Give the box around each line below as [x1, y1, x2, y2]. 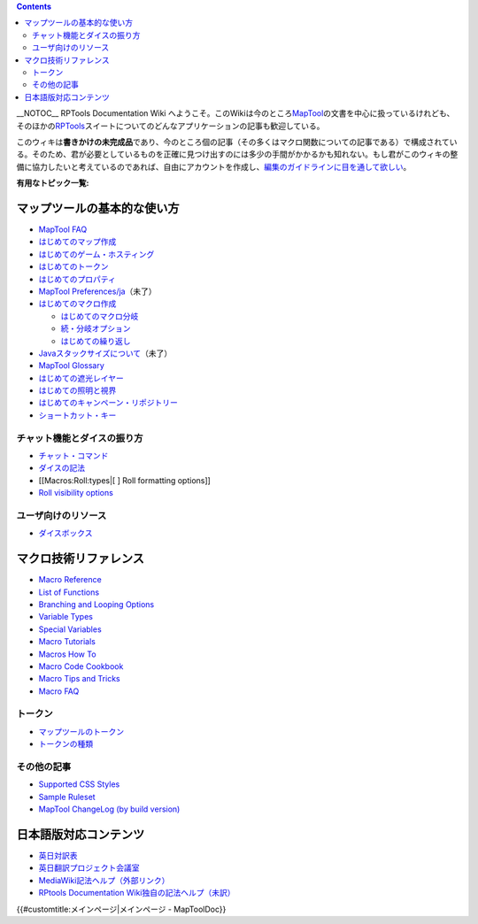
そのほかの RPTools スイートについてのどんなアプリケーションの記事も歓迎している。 [16, 120, 325, 131]
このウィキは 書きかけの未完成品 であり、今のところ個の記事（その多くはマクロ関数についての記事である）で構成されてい [16, 136, 458, 147]
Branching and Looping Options [38, 598, 155, 610]
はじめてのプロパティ [38, 273, 117, 284]
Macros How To [38, 649, 96, 659]
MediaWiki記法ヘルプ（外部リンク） [38, 874, 170, 885]
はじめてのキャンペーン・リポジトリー [38, 397, 179, 408]
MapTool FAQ [38, 224, 88, 235]
